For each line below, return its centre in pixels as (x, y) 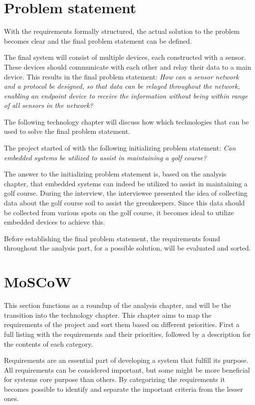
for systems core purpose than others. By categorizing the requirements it (115, 379)
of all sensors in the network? (49, 105)
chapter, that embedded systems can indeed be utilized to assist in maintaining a (126, 183)
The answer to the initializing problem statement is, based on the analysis (115, 174)
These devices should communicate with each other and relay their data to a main (127, 66)
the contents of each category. (49, 343)
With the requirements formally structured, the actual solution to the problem (122, 31)
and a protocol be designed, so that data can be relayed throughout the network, (122, 86)
